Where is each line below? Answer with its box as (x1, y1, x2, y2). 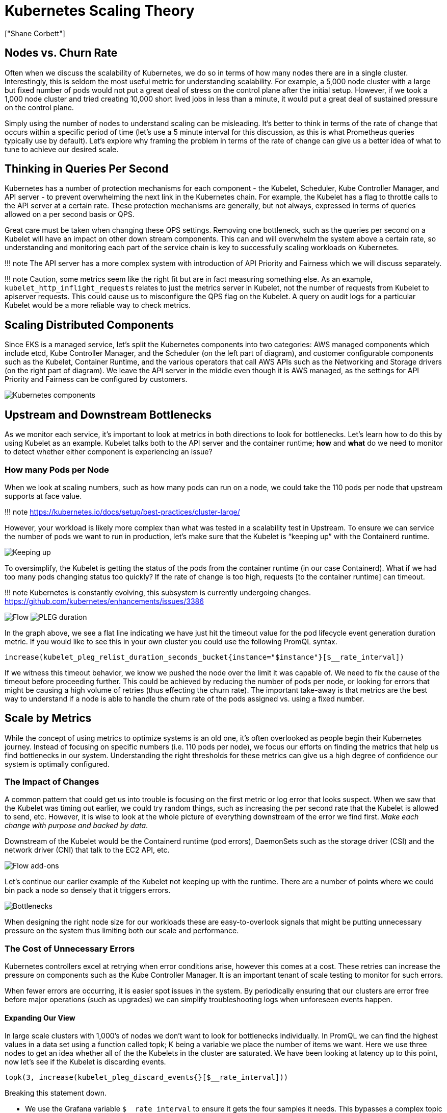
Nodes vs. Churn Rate (5, 46, 118, 60)
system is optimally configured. (5, 759, 110, 768)
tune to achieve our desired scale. (5, 144, 119, 154)
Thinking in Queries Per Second (5, 162, 169, 176)
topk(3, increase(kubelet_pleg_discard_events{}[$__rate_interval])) (5, 1073, 288, 1082)
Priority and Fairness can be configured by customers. (5, 375, 188, 384)
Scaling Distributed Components (5, 318, 174, 331)
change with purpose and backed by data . (5, 821, 148, 830)
